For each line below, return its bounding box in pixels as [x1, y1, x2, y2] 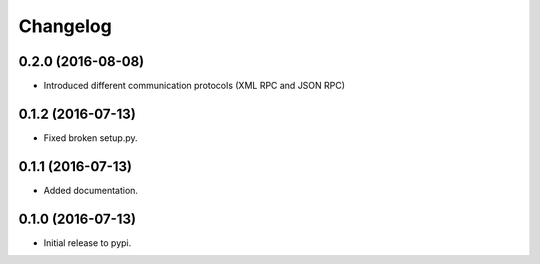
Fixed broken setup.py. [43, 131, 139, 144]
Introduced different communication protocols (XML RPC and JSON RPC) [43, 80, 345, 92]
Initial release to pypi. [43, 236, 132, 249]
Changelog [18, 15, 112, 37]
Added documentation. [43, 184, 139, 196]
